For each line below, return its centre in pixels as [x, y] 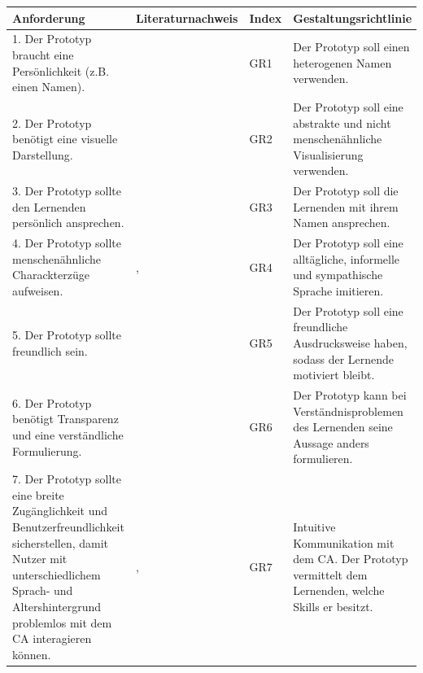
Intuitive [314, 527]
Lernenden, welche [339, 590]
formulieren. [323, 459]
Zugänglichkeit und [60, 511]
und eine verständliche [68, 435]
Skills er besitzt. [333, 607]
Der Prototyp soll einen [351, 47]
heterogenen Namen [342, 62]
